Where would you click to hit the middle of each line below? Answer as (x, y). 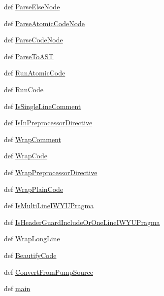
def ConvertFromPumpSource (49, 272)
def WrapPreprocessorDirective (51, 172)
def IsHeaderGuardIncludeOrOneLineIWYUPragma (82, 222)
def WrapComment (33, 139)
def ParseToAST (29, 56)
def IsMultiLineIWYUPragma (49, 205)
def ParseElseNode (32, 6)
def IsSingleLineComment (43, 106)
